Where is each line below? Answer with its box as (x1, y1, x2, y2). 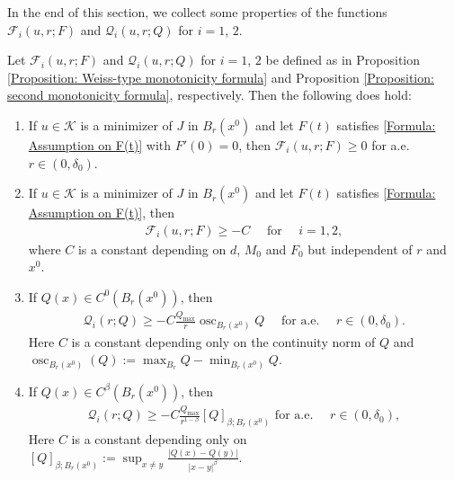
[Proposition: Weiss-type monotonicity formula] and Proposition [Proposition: (7, 67, 434, 86)
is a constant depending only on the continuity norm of (71, 332, 376, 351)
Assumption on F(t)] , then (28, 203, 174, 222)
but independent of (307, 239, 413, 258)
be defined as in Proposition (265, 50, 421, 69)
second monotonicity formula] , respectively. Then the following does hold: (7, 85, 412, 104)
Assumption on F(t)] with (28, 135, 172, 154)
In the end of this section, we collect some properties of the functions (7, 3, 387, 21)
